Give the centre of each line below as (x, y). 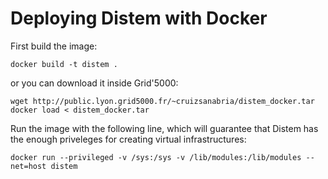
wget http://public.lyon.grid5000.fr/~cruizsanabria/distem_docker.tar (162, 101)
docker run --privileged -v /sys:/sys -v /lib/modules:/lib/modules (156, 157)
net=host (28, 166)
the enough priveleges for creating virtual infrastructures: (128, 139)
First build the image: (54, 46)
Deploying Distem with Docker (139, 18)
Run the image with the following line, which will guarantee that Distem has (164, 128)
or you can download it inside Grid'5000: (94, 83)
